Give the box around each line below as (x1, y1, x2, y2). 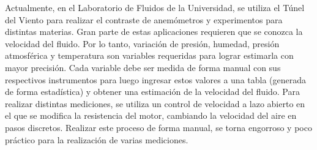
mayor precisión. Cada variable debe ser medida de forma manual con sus (5, 61, 281, 73)
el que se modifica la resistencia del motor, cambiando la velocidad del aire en (5, 109, 297, 122)
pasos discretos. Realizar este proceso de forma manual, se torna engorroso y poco (5, 121, 312, 133)
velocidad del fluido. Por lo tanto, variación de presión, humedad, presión (5, 37, 280, 50)
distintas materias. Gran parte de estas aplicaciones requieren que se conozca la (5, 25, 303, 38)
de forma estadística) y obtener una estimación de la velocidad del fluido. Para (5, 85, 300, 98)
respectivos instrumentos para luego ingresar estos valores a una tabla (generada (5, 73, 307, 86)
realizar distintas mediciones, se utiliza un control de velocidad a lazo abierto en (5, 97, 305, 110)
